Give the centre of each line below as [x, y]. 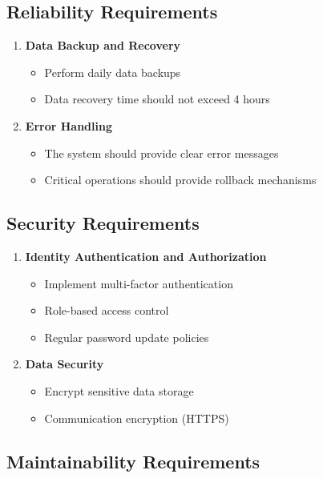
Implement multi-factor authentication [139, 283]
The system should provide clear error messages [161, 153]
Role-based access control [107, 310]
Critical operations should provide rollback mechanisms [180, 180]
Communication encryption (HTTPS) [137, 418]
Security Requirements [103, 223]
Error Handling [69, 125]
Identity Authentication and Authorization [146, 256]
